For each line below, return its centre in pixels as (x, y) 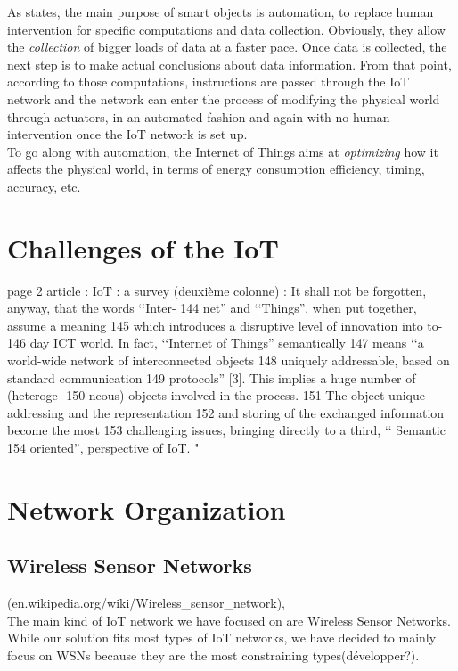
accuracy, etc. (44, 186)
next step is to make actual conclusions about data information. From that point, (229, 64)
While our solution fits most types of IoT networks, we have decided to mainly (222, 638)
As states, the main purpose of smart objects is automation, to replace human (221, 12)
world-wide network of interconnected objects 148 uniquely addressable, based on (229, 360)
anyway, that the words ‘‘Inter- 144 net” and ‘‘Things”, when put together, (212, 308)
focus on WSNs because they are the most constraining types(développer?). (213, 655)
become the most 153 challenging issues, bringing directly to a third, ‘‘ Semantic (226, 430)
